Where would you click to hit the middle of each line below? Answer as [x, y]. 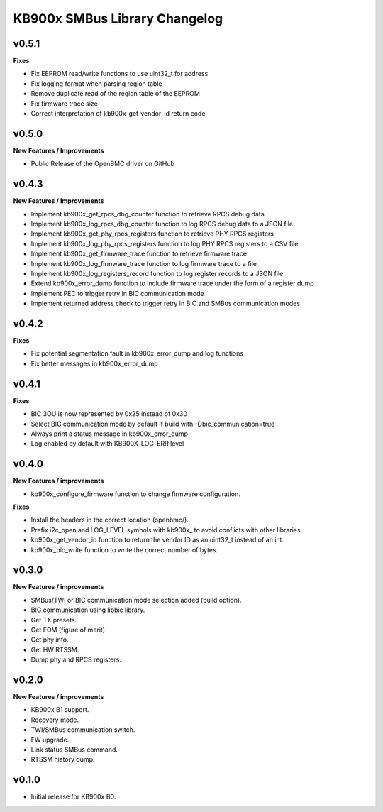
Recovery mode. [55, 720]
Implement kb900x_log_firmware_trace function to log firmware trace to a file [144, 263]
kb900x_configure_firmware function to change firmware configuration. [135, 494]
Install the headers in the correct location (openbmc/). [110, 520]
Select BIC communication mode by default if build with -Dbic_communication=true [153, 424]
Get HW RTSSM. [55, 649]
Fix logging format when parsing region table [96, 83]
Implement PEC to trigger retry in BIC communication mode [118, 293]
